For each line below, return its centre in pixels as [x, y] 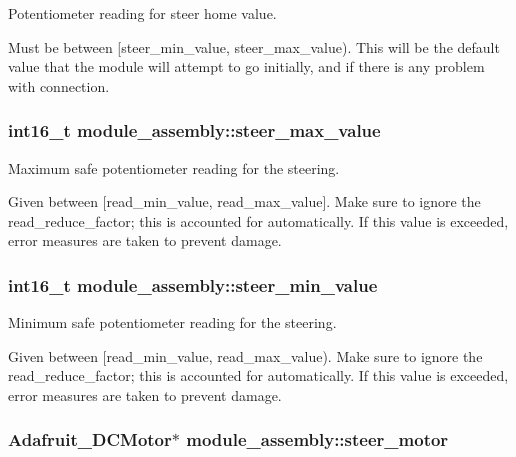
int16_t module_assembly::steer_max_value [194, 130]
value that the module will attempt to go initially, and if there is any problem [246, 66]
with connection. [59, 85]
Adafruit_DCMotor [90, 439]
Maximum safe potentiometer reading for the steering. [174, 167]
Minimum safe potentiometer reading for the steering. [172, 322]
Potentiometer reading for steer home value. [142, 13]
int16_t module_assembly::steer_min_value [193, 284]
